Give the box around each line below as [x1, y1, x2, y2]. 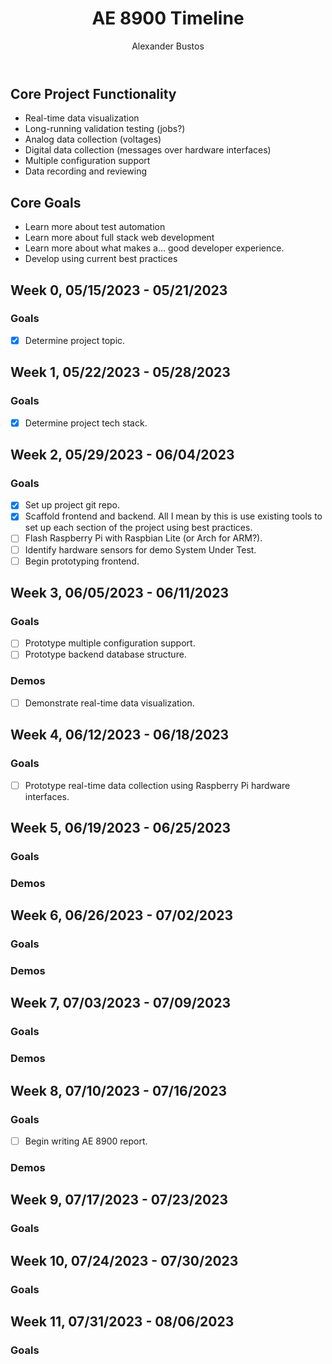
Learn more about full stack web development [24, 232, 215, 244]
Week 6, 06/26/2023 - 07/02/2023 [10, 907, 234, 924]
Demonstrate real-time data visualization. [24, 697, 195, 709]
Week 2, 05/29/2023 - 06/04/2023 [10, 447, 235, 464]
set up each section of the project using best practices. [24, 522, 253, 534]
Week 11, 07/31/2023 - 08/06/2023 [10, 1313, 235, 1330]
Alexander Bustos [131, 40, 205, 52]
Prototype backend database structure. [24, 648, 187, 661]
